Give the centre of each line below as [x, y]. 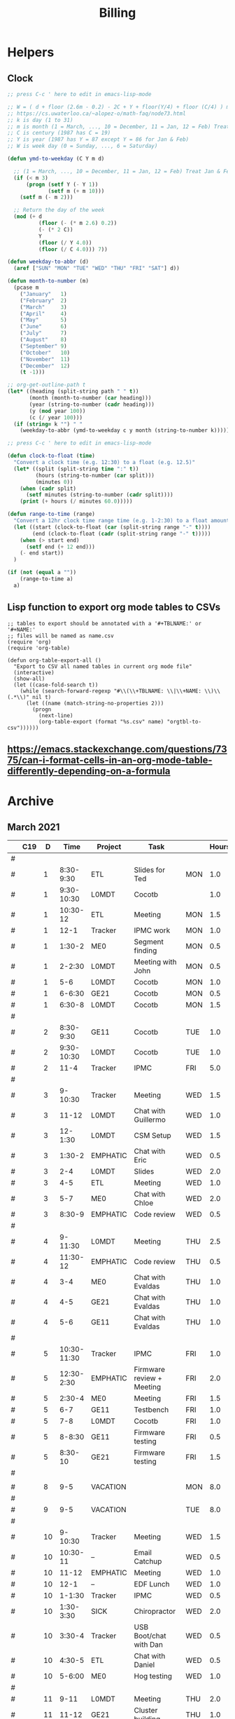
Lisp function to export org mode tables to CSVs [114, 607]
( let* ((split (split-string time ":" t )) [76, 469]
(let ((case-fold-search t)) [56, 685]
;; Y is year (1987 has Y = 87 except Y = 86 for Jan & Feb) [98, 140]
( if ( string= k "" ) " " [48, 424]
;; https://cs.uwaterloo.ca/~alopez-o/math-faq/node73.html [97, 114]
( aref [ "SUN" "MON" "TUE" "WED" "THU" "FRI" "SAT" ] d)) [97, 269]
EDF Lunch [152, 1584]
